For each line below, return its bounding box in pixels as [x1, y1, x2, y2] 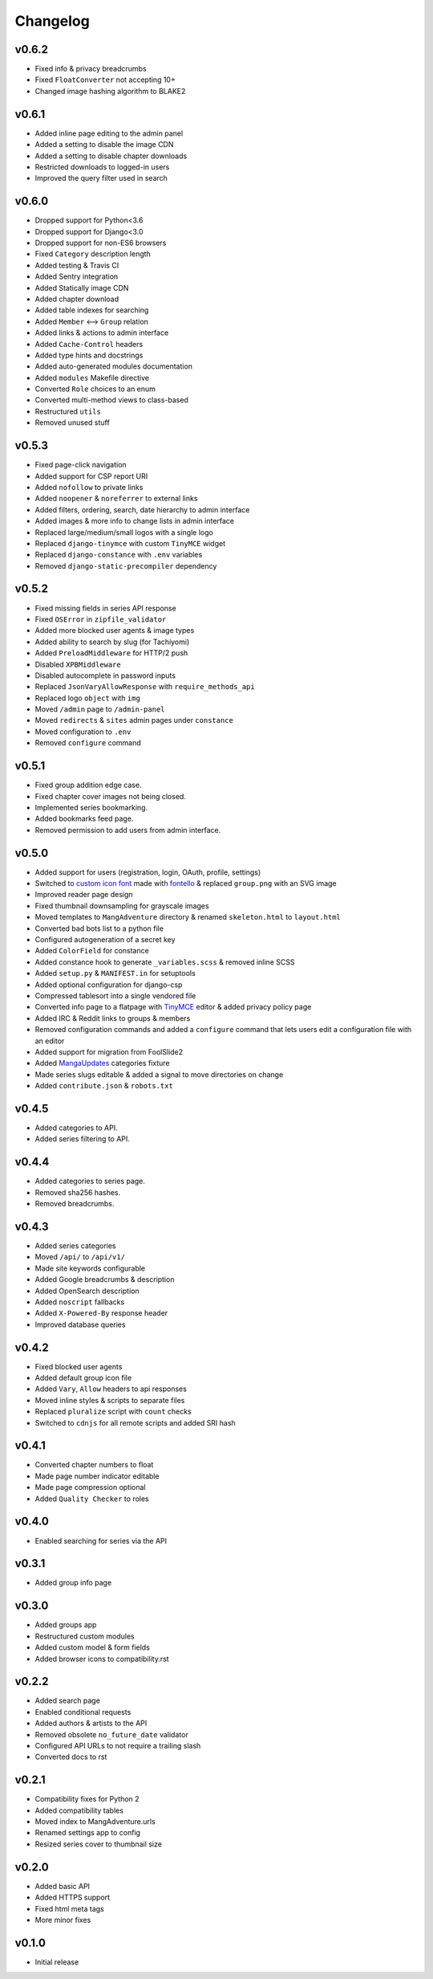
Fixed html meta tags [34, 1904, 104, 1913]
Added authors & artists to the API [34, 1719, 148, 1728]
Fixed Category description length [34, 249, 152, 259]
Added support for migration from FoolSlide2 [34, 1047, 184, 1056]
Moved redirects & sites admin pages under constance [34, 716, 234, 725]
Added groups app [34, 1620, 97, 1630]
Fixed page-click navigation [34, 460, 127, 470]
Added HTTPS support [34, 1892, 111, 1903]
